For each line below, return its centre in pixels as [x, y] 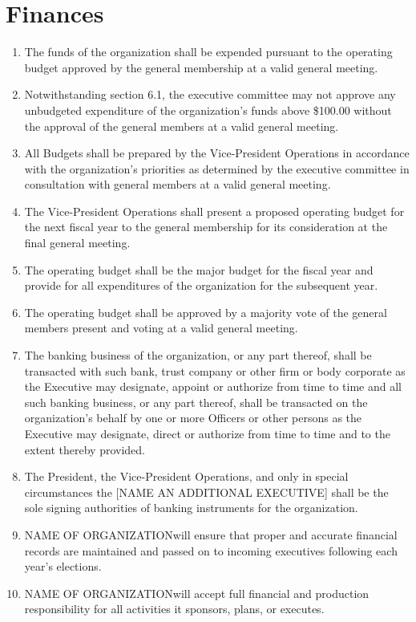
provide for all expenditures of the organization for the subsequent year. [201, 285]
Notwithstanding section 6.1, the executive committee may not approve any [210, 94]
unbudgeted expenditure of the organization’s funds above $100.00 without [208, 110]
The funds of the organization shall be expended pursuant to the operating [208, 52]
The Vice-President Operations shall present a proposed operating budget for [214, 211]
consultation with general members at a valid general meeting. [178, 184]
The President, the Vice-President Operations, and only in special [186, 476]
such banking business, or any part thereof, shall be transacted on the [196, 402]
